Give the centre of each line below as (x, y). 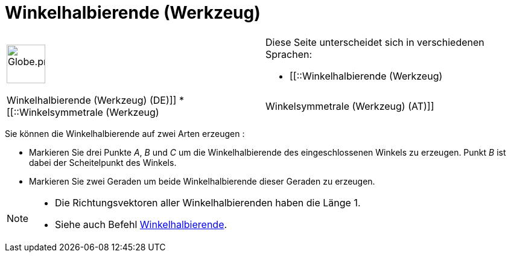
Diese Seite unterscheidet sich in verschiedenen (375, 42)
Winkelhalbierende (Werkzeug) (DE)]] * (95, 100)
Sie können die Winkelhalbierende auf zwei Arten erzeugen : (125, 133)
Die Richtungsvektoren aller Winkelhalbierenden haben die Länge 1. (208, 202)
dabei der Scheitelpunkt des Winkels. (103, 162)
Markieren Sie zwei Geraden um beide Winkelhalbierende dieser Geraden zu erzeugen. (202, 181)
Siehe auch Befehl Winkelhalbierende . (141, 224)
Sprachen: (289, 54)
